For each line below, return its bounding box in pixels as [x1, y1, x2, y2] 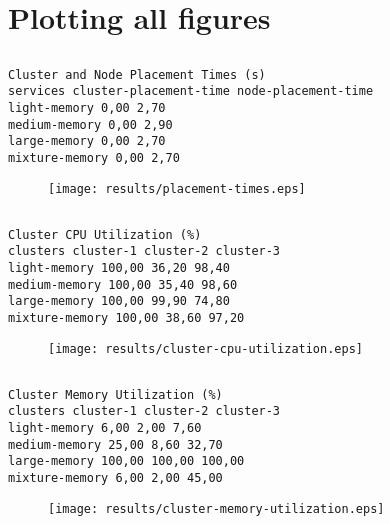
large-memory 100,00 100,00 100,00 [8, 454, 245, 469]
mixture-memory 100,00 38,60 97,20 [8, 311, 245, 326]
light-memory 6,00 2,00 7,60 [8, 421, 202, 436]
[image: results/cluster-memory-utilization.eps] [48, 501, 385, 516]
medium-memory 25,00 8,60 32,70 [8, 437, 223, 452]
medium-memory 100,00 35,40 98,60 [8, 277, 238, 292]
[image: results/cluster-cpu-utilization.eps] [48, 341, 363, 356]
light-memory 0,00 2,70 [8, 101, 166, 116]
